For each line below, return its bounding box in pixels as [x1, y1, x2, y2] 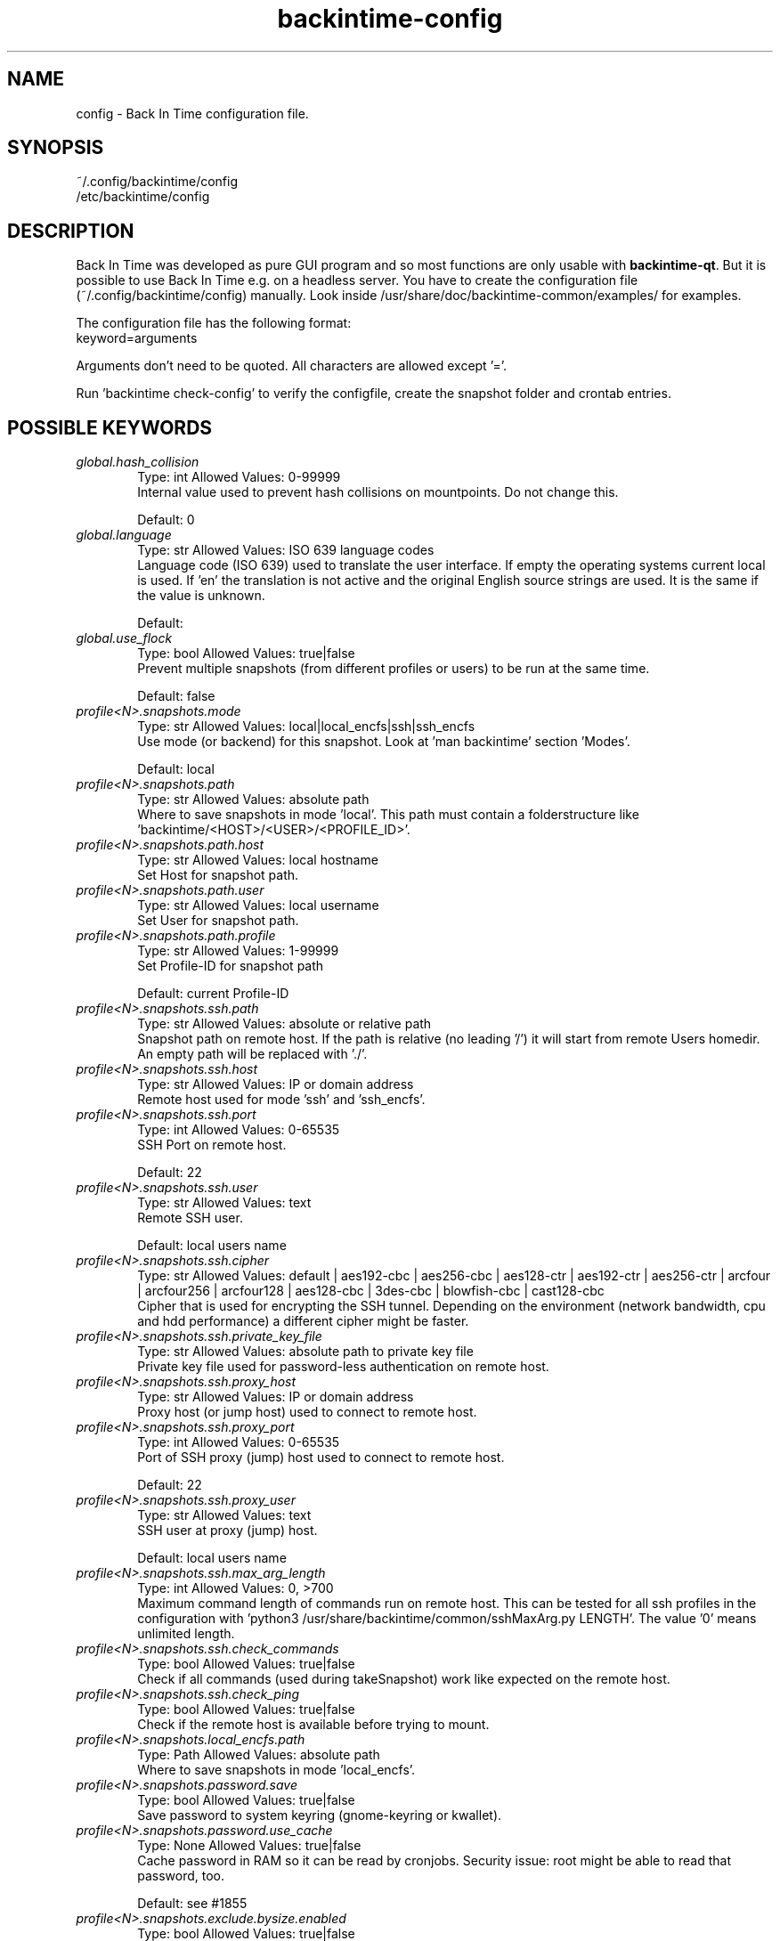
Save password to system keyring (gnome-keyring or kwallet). [137, 1807, 502, 1823]
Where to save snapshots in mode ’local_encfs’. [137, 1762, 416, 1778]
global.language [76, 527, 172, 543]
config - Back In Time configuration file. [76, 105, 309, 121]
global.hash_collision [76, 454, 199, 470]
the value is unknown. [137, 588, 265, 604]
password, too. [137, 1868, 224, 1884]
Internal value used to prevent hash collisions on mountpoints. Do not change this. [137, 484, 619, 500]
